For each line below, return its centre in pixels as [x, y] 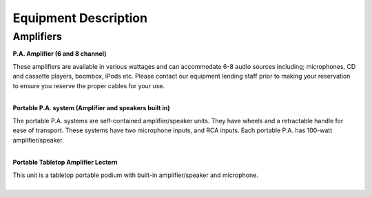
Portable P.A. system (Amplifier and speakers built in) [91, 108]
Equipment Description [80, 18]
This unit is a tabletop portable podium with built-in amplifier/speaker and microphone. [135, 175]
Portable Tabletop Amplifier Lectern [65, 163]
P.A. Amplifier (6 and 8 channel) [60, 54]
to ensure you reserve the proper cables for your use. [89, 85]
